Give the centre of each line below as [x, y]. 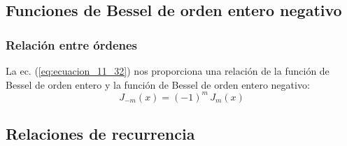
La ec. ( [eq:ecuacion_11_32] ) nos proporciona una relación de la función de [168, 71]
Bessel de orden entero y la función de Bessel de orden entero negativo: [158, 84]
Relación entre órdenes [72, 44]
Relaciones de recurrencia [100, 134]
